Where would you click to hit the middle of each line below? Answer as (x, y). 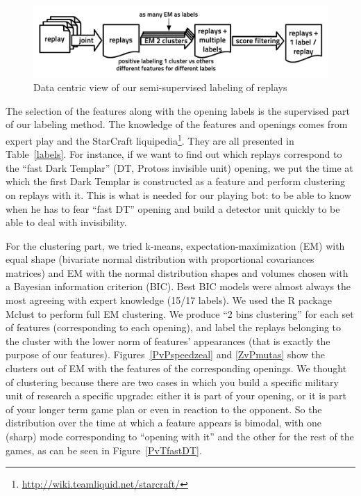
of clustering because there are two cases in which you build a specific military (173, 382)
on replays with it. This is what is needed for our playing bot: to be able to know (178, 194)
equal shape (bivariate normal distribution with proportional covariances (160, 259)
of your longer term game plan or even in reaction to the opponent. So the (164, 409)
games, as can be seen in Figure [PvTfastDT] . (104, 450)
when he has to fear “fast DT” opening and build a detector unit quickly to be (173, 208)
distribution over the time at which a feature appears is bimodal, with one (164, 423)
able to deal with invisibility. (66, 222)
